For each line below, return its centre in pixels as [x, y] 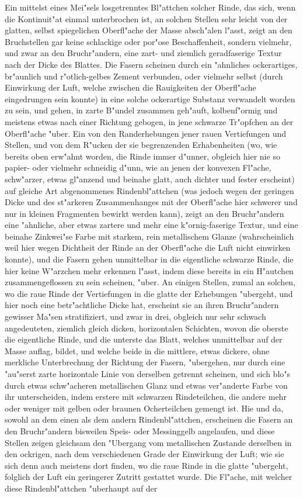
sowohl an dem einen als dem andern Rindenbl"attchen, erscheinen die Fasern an [149, 419]
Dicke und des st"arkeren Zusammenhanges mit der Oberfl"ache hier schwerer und [151, 202]
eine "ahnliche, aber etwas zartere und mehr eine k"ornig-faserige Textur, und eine [151, 225]
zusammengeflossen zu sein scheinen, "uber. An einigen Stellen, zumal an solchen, [150, 282]
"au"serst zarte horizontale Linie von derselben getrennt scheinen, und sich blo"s [148, 373]
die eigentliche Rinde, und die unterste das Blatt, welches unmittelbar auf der [144, 339]
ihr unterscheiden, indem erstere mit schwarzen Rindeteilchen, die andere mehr [146, 397]
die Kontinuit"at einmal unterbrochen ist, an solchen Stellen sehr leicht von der [146, 18]
